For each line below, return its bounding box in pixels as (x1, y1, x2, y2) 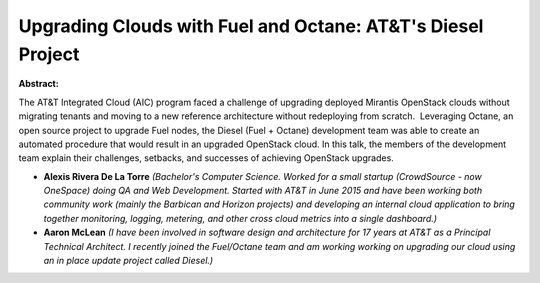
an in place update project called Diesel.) (43, 255, 214, 267)
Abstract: (18, 78, 59, 90)
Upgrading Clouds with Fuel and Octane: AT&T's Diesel (18, 15, 484, 37)
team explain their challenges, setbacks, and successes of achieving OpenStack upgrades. (18, 152, 394, 164)
